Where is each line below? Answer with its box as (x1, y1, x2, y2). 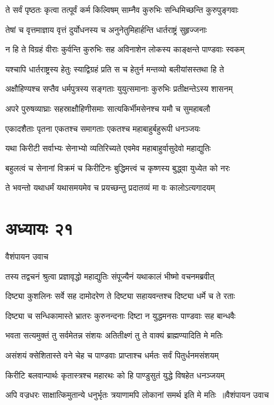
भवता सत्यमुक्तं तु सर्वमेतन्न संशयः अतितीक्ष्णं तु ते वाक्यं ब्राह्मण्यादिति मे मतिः (5, 329, 223, 341)
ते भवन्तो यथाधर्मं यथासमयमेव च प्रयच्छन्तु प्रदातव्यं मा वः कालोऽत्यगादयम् (5, 181, 215, 194)
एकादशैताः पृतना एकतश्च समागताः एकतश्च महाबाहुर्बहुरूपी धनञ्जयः (5, 122, 201, 134)
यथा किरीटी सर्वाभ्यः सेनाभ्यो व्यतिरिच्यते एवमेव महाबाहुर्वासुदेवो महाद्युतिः (5, 142, 211, 154)
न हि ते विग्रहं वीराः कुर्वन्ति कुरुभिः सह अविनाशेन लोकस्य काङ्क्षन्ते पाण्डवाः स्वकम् (5, 43, 245, 55)
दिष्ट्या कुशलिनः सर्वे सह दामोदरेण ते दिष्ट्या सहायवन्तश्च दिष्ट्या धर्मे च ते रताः (5, 290, 235, 302)
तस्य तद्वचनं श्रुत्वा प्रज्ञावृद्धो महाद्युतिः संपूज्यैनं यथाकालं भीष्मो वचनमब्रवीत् (5, 270, 215, 282)
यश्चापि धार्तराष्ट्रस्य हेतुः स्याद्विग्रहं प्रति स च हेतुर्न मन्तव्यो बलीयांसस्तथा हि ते (5, 62, 224, 75)
